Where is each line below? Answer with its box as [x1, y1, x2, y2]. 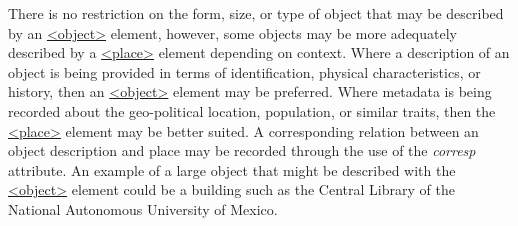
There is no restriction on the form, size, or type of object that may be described [8, 3, 504, 23]
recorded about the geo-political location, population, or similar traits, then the [8, 100, 496, 121]
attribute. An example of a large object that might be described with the [8, 159, 456, 180]
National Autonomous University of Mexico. [8, 198, 278, 219]
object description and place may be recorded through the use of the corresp [8, 140, 476, 161]
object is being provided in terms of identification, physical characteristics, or [8, 61, 481, 82]
